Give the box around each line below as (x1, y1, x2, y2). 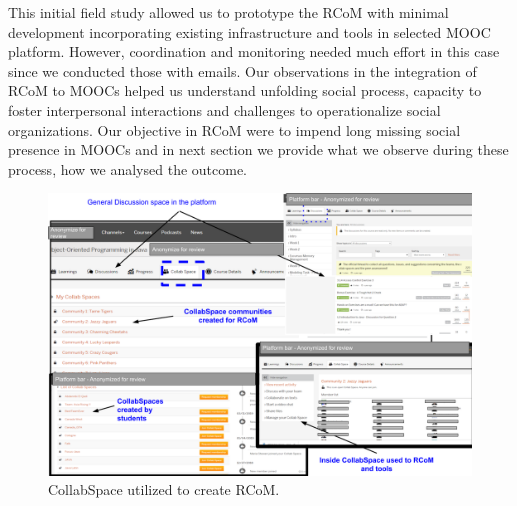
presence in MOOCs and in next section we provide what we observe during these (8, 139, 509, 160)
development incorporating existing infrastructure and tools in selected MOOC (8, 21, 491, 42)
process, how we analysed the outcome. (8, 158, 248, 179)
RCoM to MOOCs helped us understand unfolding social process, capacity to (8, 80, 482, 101)
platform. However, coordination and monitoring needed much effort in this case (8, 41, 500, 62)
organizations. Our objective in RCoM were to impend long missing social (8, 119, 461, 140)
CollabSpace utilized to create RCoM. (48, 479, 280, 500)
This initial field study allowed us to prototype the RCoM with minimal (8, 2, 449, 22)
